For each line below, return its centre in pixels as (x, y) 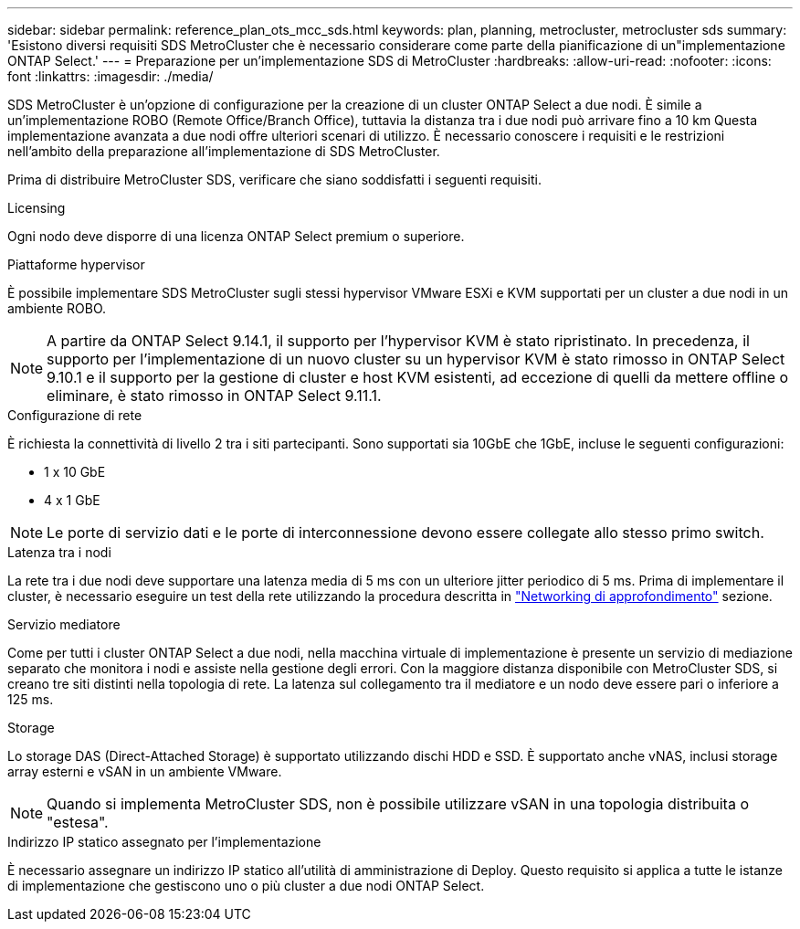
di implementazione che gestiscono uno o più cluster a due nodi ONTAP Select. (246, 886)
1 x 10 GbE (75, 472)
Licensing (37, 208)
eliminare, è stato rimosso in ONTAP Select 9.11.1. (214, 396)
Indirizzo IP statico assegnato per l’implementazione (164, 842)
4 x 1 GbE (72, 500)
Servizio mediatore (64, 624)
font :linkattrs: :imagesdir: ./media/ (111, 76)
